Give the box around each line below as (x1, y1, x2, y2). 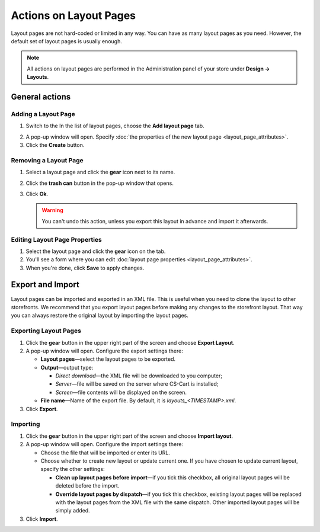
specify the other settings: (40, 466, 105, 473)
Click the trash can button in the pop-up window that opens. (25, 180, 174, 187)
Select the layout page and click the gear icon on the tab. (25, 248, 166, 255)
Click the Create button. (25, 142, 85, 149)
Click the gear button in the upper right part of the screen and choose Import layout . (25, 432, 233, 440)
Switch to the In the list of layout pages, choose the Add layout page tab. (25, 122, 204, 130)
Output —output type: (40, 364, 94, 371)
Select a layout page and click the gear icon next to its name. (25, 169, 175, 176)
